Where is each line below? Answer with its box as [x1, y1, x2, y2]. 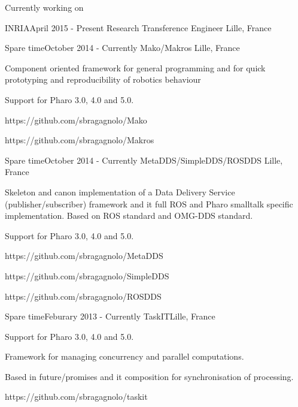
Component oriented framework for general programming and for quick [5, 61, 266, 74]
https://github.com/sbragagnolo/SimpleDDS [5, 269, 169, 282]
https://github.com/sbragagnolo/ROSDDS [5, 290, 162, 302]
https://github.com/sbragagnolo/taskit [5, 390, 148, 403]
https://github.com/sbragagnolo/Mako [5, 113, 147, 126]
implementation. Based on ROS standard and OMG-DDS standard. [5, 209, 253, 222]
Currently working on [5, 1, 84, 13]
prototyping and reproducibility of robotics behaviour [5, 73, 201, 86]
